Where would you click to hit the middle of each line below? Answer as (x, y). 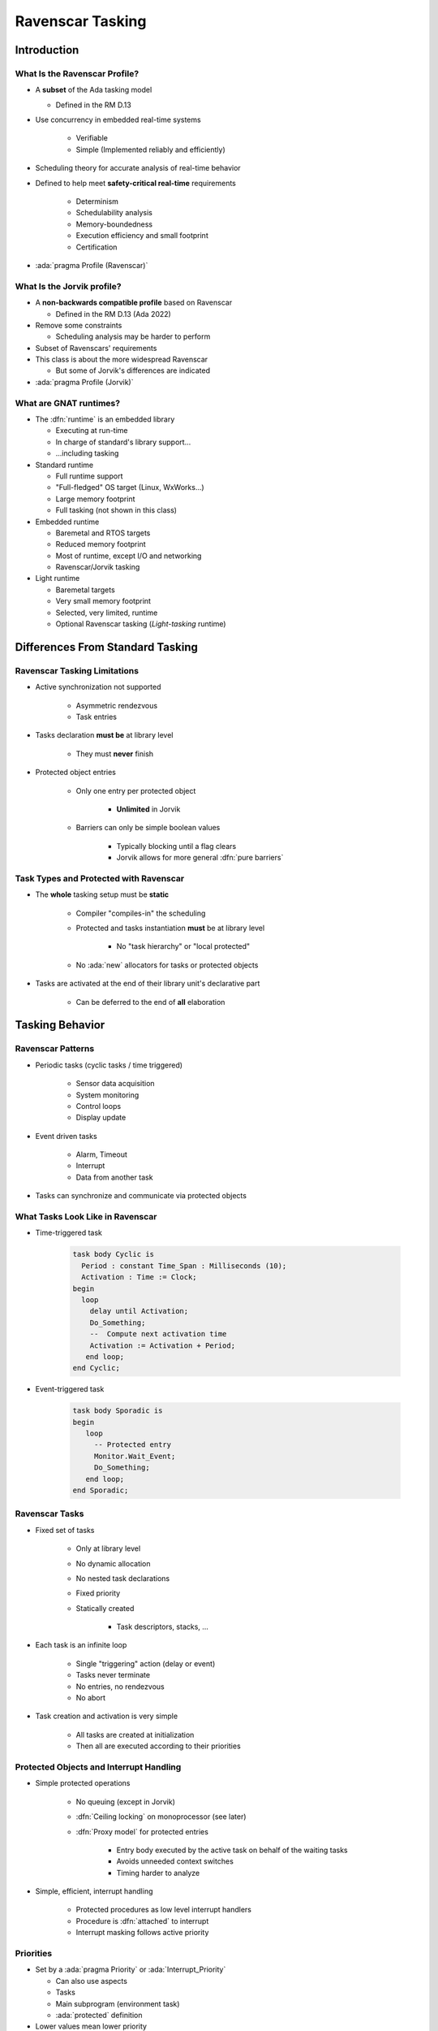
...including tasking (87, 453)
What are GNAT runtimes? (68, 403)
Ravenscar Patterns (55, 1049)
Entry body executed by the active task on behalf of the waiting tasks (232, 1850)
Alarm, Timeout (101, 1154)
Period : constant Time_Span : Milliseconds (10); (184, 1266)
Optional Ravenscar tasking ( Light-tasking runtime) (141, 624)
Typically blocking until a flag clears (176, 846)
